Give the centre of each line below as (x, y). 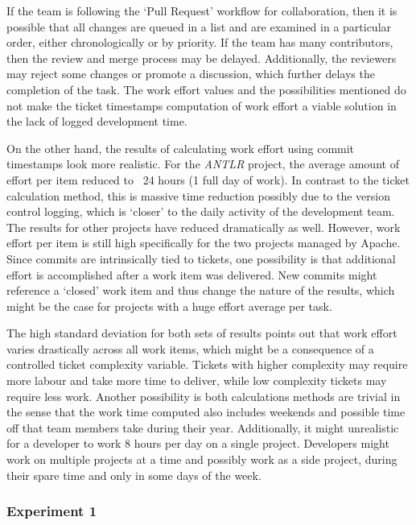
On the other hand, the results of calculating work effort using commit (181, 148)
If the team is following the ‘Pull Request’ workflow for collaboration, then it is (202, 10)
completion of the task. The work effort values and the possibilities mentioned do (206, 89)
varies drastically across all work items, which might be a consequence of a (190, 348)
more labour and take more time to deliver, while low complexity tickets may (197, 380)
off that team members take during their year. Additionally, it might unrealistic (203, 427)
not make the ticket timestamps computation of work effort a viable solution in (202, 105)
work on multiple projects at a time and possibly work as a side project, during (202, 459)
